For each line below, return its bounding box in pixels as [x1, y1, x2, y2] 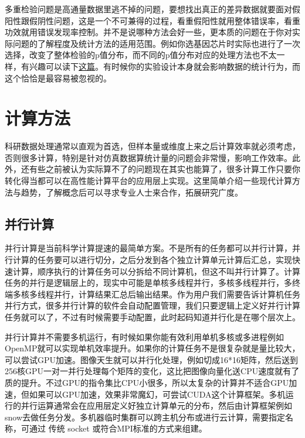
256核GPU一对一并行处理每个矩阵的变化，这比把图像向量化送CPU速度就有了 [5, 365, 300, 377]
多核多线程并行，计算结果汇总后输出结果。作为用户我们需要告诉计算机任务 [12, 288, 300, 300]
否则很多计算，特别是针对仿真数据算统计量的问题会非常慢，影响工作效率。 [5, 151, 292, 163]
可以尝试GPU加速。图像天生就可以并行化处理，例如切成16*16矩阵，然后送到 [5, 353, 299, 365]
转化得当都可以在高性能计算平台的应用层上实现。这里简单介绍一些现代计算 [5, 174, 292, 187]
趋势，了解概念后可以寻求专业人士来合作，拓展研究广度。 [21, 186, 243, 198]
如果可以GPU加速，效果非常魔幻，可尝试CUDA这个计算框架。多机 [29, 388, 286, 400]
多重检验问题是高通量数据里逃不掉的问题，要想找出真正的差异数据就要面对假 [5, 3, 300, 15]
